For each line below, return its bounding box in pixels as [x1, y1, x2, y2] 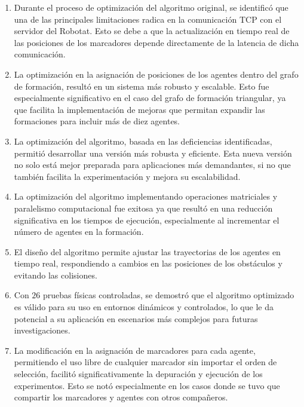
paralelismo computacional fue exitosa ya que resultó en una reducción [14, 201, 273, 214]
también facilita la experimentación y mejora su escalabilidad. [14, 170, 241, 182]
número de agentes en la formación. [14, 225, 144, 238]
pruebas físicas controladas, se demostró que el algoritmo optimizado [43, 289, 294, 301]
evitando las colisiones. [14, 268, 97, 281]
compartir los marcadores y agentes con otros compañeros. [14, 391, 228, 403]
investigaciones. [14, 324, 70, 336]
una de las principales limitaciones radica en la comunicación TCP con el [14, 13, 282, 25]
